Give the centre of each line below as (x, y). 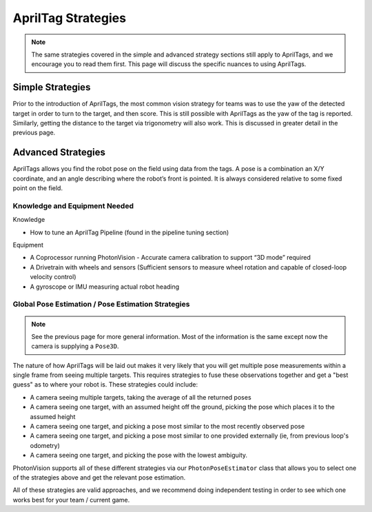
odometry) (45, 445)
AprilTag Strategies (70, 18)
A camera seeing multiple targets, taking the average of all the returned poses (141, 397)
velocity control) (53, 277)
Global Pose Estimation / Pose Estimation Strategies (101, 305)
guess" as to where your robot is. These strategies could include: (105, 385)
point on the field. (38, 188)
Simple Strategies (52, 87)
